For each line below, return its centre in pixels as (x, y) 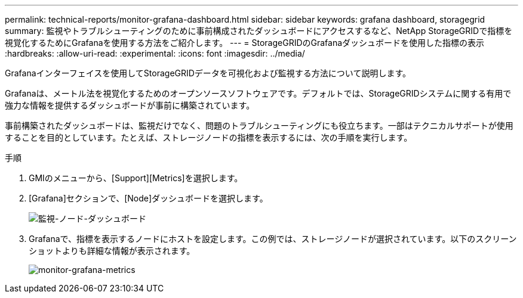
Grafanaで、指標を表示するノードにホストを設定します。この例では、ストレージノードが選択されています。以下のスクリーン (273, 239)
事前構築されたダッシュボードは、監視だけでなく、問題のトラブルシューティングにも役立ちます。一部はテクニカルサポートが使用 (259, 125)
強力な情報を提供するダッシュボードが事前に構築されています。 (130, 105)
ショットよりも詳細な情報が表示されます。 (112, 251)
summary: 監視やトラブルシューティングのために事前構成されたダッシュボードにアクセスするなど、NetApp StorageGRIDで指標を (259, 31)
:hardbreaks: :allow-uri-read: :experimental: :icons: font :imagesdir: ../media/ (155, 53)
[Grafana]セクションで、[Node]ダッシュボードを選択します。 (148, 198)
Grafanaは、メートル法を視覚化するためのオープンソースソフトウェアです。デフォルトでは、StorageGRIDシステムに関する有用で (258, 93)
